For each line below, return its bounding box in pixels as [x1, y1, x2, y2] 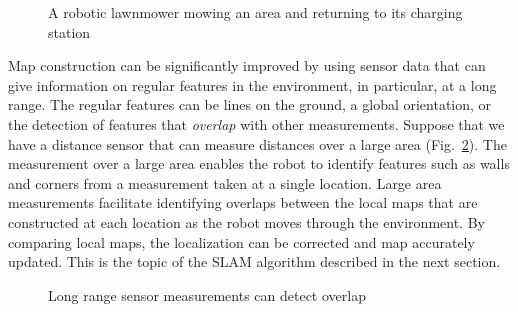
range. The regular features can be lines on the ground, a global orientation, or [8, 94, 492, 115]
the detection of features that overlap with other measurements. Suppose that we [8, 113, 505, 134]
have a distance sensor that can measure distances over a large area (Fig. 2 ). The [8, 133, 507, 154]
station [48, 21, 91, 42]
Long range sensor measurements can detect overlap [48, 284, 366, 305]
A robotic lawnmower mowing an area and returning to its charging [48, 2, 463, 22]
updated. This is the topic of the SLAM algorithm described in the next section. [8, 251, 501, 272]
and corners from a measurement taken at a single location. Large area [8, 172, 442, 193]
